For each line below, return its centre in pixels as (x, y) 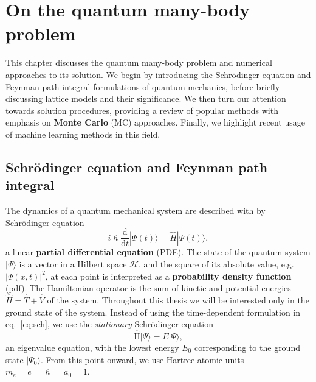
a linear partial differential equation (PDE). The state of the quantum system (158, 252)
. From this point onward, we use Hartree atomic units (142, 359)
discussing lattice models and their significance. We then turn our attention (146, 98)
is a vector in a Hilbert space (73, 264)
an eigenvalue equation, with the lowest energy (92, 347)
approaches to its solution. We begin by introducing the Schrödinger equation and (158, 74)
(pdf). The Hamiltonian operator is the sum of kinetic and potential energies (148, 288)
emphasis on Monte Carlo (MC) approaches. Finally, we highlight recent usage (155, 122)
